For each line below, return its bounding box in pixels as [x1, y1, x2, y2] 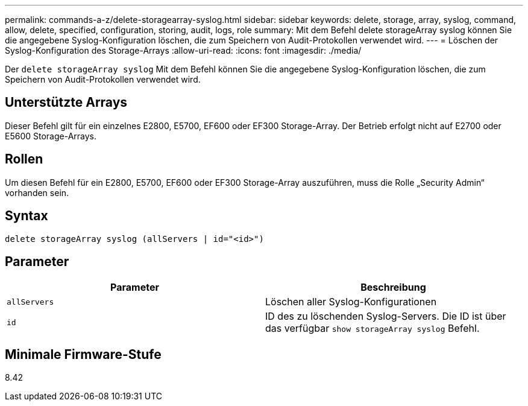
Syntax [5, 208, 48, 224]
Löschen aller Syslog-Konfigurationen [265, 296, 437, 308]
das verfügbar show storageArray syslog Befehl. [265, 322, 480, 335]
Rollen [5, 151, 43, 167]
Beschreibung [360, 281, 426, 294]
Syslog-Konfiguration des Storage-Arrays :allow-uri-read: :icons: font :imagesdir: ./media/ [5, 45, 362, 56]
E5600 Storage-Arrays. [5, 130, 97, 141]
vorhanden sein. [5, 187, 69, 198]
